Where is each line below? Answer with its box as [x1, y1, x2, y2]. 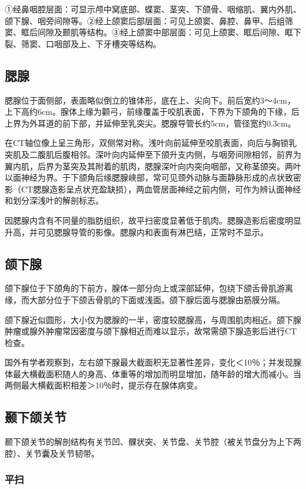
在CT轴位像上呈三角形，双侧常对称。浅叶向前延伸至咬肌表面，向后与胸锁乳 [5, 137, 297, 149]
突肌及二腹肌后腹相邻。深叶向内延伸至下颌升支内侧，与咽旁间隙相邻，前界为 [5, 148, 301, 160]
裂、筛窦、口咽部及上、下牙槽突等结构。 [5, 37, 161, 49]
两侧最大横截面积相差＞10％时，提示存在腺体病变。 [5, 379, 202, 391]
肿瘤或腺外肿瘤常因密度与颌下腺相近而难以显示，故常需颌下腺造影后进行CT [5, 325, 297, 337]
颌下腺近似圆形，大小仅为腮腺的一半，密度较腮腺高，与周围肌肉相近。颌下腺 [5, 313, 301, 325]
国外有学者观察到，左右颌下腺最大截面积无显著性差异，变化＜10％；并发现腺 [5, 356, 301, 368]
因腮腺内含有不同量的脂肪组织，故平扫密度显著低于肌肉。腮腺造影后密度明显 [5, 214, 301, 226]
